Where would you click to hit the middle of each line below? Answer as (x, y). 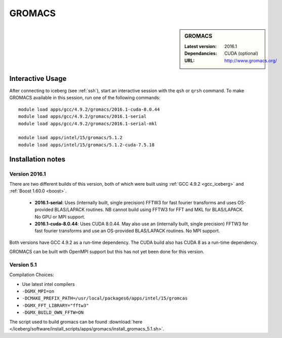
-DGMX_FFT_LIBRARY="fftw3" (55, 305)
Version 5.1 (23, 265)
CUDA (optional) (241, 54)
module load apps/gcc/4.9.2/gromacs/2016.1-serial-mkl (88, 123)
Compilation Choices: (32, 275)
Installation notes (37, 159)
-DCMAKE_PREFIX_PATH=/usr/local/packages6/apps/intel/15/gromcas (105, 298)
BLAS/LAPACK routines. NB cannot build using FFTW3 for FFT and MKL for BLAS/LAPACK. (149, 209)
